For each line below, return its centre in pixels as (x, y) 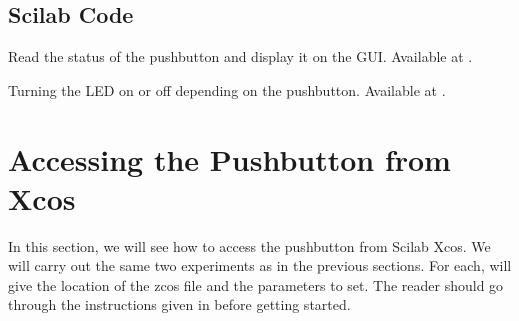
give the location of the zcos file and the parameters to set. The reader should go (256, 284)
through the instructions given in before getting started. (179, 304)
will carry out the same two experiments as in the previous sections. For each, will (260, 265)
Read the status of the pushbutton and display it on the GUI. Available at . (240, 56)
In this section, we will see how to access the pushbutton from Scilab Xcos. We (249, 245)
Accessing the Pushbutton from (229, 158)
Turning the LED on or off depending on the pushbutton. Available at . (227, 89)
